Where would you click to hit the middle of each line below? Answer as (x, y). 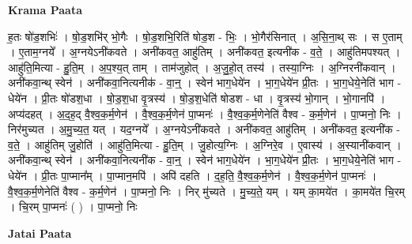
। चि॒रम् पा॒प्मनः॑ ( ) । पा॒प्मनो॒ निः (73, 206)
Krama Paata (45, 9)
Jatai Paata (40, 233)
